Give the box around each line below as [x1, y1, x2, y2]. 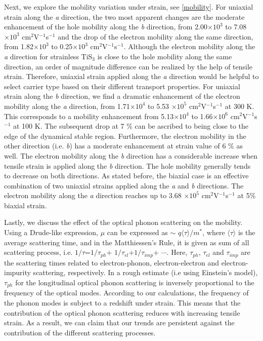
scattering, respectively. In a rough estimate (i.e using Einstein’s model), [33, 267, 258, 278]
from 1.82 [4, 41, 33, 52]
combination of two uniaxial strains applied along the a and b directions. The [4, 180, 244, 191]
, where [202, 227, 225, 238]
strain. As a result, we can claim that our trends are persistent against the [4, 317, 235, 328]
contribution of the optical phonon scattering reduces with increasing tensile [4, 307, 240, 318]
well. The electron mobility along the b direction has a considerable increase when [4, 150, 258, 161]
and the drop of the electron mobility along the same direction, [58, 31, 253, 42]
